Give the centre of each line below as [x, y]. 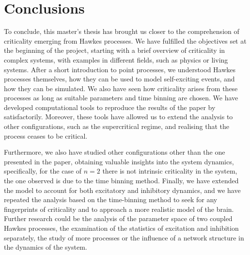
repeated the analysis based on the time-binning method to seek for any [111, 199]
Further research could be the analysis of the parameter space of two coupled [118, 218]
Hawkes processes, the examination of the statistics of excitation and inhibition [121, 228]
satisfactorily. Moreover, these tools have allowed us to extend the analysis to [118, 117]
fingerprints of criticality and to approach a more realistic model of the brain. [119, 209]
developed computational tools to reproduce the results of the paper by [110, 107]
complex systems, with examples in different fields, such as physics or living [116, 59]
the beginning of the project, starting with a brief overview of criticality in [115, 50]
